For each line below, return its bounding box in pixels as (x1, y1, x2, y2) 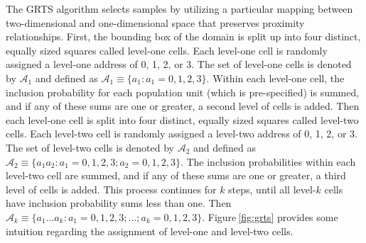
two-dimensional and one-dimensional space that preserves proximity (6, 15, 305, 30)
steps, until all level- (228, 181, 316, 196)
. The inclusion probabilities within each (180, 154, 356, 169)
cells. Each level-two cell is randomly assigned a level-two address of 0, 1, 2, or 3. (6, 126, 357, 141)
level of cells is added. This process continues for (6, 181, 217, 196)
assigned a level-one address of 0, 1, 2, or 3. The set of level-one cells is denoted (6, 57, 352, 72)
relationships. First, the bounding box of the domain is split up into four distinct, (6, 29, 361, 44)
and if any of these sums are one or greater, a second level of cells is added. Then (6, 98, 360, 113)
